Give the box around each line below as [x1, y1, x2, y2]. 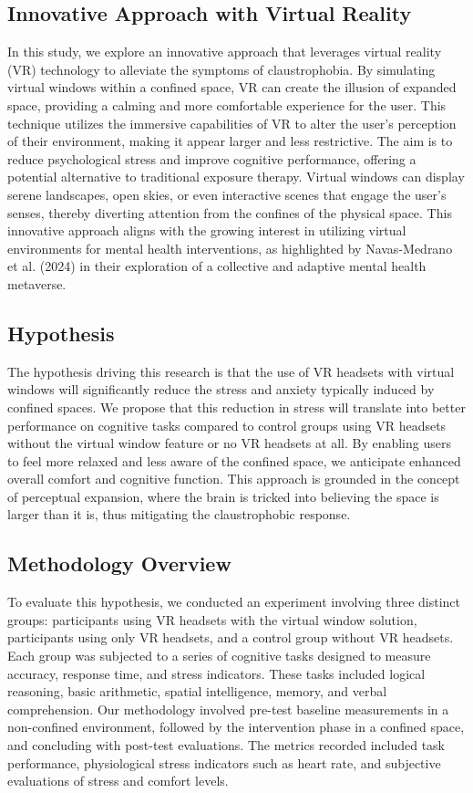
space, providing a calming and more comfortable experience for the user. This [7, 95, 447, 114]
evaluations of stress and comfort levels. [7, 771, 229, 790]
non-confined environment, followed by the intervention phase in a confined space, [7, 717, 465, 736]
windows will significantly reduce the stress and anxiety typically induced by [7, 380, 435, 399]
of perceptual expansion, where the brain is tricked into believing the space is [7, 486, 439, 506]
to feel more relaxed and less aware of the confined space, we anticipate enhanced [7, 451, 461, 470]
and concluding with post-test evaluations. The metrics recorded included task [7, 736, 446, 755]
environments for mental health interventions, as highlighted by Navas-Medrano [7, 238, 453, 257]
